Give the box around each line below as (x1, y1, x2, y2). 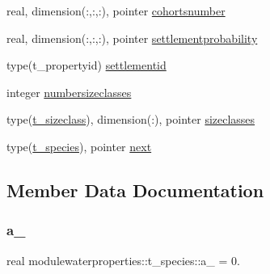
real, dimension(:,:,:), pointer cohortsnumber (6, 2, 226, 19)
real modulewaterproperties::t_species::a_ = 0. (6, 251, 240, 268)
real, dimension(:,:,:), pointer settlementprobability (6, 29, 258, 46)
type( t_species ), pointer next (6, 137, 152, 154)
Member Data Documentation (6, 177, 264, 202)
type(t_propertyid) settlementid (6, 57, 167, 74)
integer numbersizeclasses (6, 83, 132, 100)
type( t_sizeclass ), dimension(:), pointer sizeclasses (6, 111, 255, 128)
